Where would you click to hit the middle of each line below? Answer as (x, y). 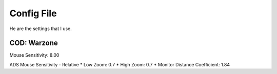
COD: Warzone (34, 43)
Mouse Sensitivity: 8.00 (34, 55)
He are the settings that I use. (41, 29)
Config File (33, 13)
